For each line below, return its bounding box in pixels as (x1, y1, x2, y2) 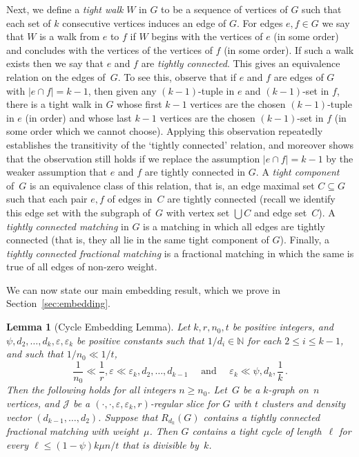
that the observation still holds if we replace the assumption (6, 151, 260, 165)
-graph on (268, 382, 309, 397)
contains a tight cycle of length (192, 424, 322, 438)
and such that (6, 346, 64, 361)
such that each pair (6, 192, 88, 206)
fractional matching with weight (6, 424, 139, 438)
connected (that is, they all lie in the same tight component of (6, 232, 269, 247)
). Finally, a (280, 232, 329, 247)
